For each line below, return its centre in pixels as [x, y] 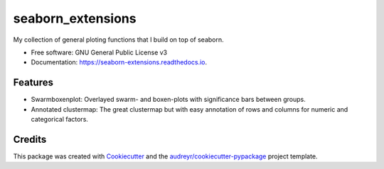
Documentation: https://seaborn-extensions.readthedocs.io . [119, 62]
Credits [30, 139]
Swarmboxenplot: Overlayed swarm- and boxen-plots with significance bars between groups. [168, 100]
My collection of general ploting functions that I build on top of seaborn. [118, 40]
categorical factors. [60, 120]
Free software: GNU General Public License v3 [99, 52]
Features [33, 82]
